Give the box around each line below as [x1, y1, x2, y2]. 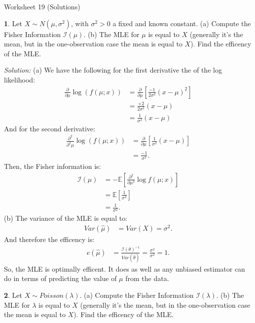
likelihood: [4, 74, 36, 84]
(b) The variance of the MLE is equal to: [4, 213, 128, 223]
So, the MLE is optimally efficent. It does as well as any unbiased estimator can [4, 263, 245, 274]
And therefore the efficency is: [4, 234, 95, 244]
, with [71, 18, 89, 28]
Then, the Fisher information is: [4, 161, 101, 171]
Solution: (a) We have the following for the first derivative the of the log [4, 65, 222, 75]
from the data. [125, 273, 169, 283]
